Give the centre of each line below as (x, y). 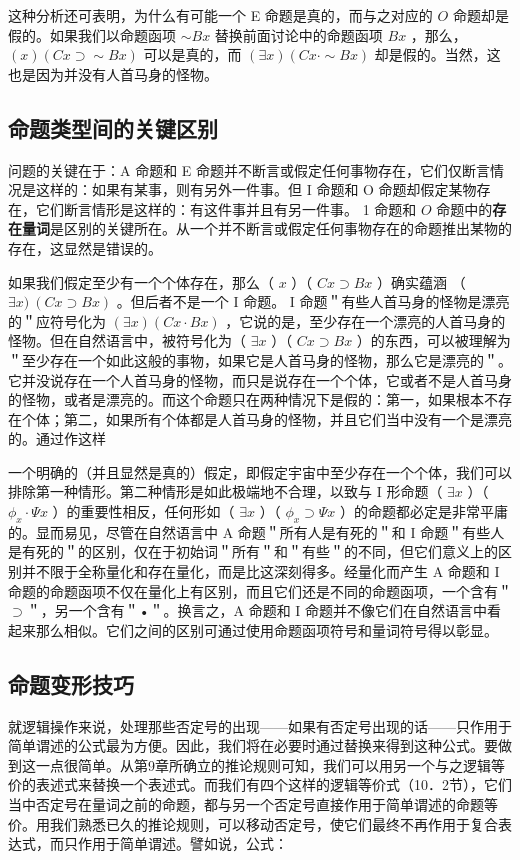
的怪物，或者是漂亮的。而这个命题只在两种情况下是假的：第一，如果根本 (246, 399)
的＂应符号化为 (57, 320)
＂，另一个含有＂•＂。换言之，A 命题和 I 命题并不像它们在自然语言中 (257, 610)
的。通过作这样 (57, 438)
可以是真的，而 (192, 54)
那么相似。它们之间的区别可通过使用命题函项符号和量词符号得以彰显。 (266, 629)
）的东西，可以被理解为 (433, 340)
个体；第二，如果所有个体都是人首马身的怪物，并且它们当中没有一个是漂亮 (266, 418)
